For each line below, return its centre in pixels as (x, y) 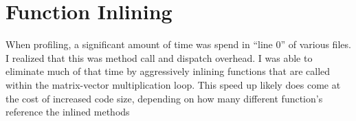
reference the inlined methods (68, 112)
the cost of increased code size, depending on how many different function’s (164, 98)
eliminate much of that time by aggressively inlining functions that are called (168, 71)
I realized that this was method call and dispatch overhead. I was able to (159, 57)
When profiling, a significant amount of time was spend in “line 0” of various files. (178, 44)
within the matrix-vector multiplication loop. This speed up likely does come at (173, 84)
